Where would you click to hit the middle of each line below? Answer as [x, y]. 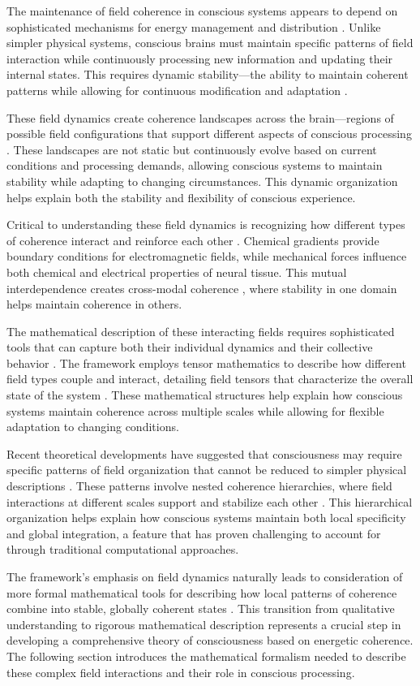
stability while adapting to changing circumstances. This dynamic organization [202, 181]
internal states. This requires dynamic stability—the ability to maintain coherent [208, 74]
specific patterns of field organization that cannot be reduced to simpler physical [207, 470]
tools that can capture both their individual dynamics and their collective [190, 347]
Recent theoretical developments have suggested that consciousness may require [204, 453]
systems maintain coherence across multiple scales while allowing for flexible [195, 410]
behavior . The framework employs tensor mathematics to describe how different [206, 362]
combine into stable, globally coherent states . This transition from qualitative [201, 608]
